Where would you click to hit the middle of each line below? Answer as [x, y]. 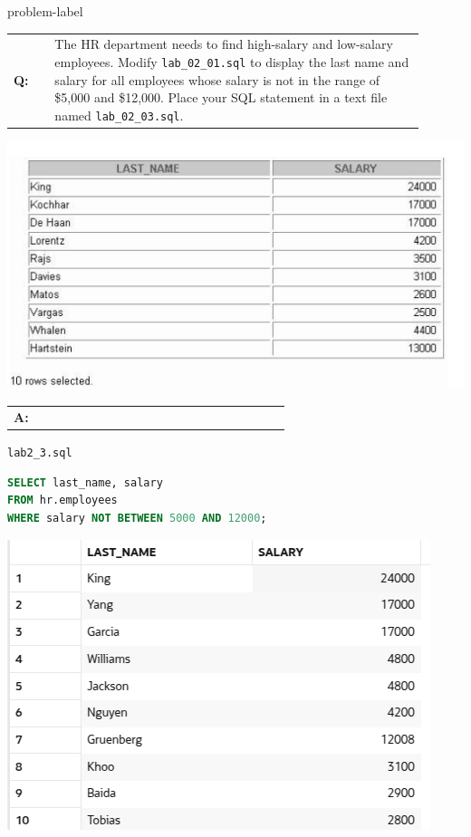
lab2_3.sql [40, 453]
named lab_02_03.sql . [119, 115]
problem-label [45, 11]
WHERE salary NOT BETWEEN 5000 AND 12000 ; [137, 519]
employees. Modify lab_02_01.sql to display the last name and [232, 61]
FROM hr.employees [62, 500]
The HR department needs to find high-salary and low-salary [224, 44]
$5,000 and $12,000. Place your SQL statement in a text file [221, 97]
